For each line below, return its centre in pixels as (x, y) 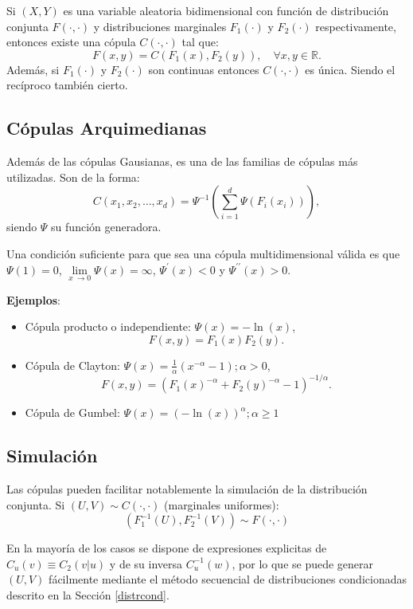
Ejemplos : (34, 299)
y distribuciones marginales (160, 26)
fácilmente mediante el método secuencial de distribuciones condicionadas (228, 579)
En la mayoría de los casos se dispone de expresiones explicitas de (167, 548)
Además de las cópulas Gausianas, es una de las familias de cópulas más (182, 161)
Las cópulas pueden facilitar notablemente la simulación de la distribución (187, 489)
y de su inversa (146, 563)
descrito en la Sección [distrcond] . (88, 595)
